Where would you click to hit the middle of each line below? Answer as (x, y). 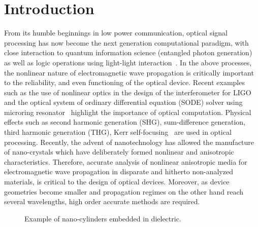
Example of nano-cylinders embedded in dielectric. (103, 218)
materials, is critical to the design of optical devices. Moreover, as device (117, 182)
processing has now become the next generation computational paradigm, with (126, 42)
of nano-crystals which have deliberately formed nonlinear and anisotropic (119, 152)
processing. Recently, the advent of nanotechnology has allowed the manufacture (129, 142)
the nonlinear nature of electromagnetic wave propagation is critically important (129, 72)
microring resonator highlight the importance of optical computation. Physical (128, 112)
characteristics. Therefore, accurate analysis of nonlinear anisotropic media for (126, 161)
